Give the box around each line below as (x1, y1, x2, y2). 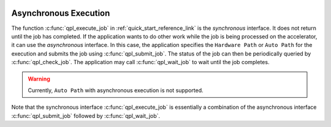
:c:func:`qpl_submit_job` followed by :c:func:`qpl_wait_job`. (11, 112, 161, 119)
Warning (28, 75, 50, 82)
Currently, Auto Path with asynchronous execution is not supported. (28, 86, 204, 94)
